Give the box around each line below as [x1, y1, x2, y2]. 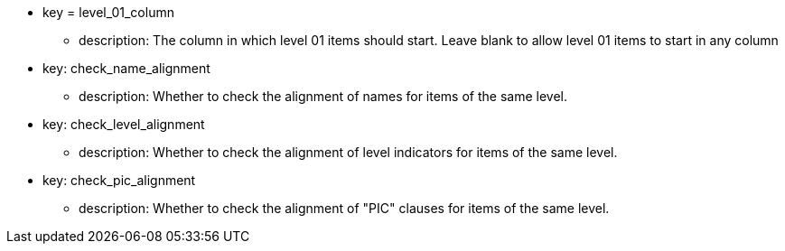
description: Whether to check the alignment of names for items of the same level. [79, 88, 567, 104]
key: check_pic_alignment [42, 172, 196, 188]
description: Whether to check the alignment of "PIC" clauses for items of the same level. [79, 200, 610, 216]
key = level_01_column [42, 5, 174, 20]
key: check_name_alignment [42, 60, 210, 76]
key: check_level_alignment [42, 116, 205, 132]
